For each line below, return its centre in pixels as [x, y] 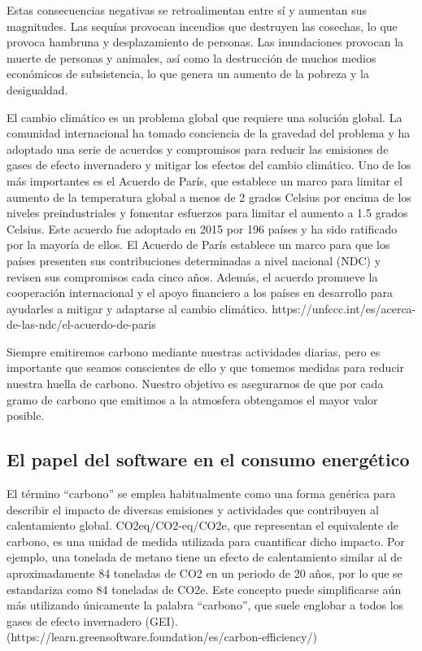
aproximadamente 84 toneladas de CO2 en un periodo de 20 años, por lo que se [204, 573]
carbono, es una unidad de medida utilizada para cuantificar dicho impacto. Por [206, 541]
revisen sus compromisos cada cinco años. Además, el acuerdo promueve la [192, 276]
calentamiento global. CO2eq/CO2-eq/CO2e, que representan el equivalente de [202, 525]
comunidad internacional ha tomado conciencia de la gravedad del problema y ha [209, 133]
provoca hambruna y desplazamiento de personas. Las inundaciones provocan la [205, 42]
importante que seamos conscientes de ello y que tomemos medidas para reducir [205, 367]
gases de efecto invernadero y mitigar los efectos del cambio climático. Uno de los [209, 165]
